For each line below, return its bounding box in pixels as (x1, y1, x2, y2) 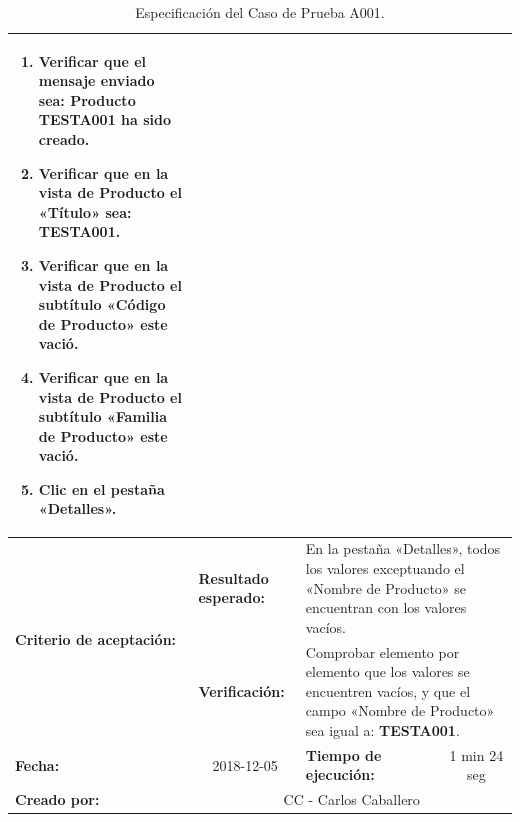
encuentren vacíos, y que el (305, 680, 471, 701)
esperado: (198, 587, 265, 608)
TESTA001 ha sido (38, 109, 172, 130)
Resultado (198, 567, 269, 588)
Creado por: (15, 789, 100, 810)
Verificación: (198, 680, 285, 701)
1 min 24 (449, 744, 504, 765)
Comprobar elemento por (305, 641, 460, 662)
